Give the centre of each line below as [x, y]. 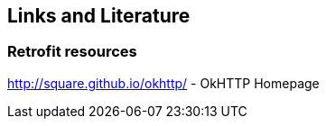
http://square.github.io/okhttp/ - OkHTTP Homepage [163, 83]
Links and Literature [99, 16]
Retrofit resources [72, 52]
